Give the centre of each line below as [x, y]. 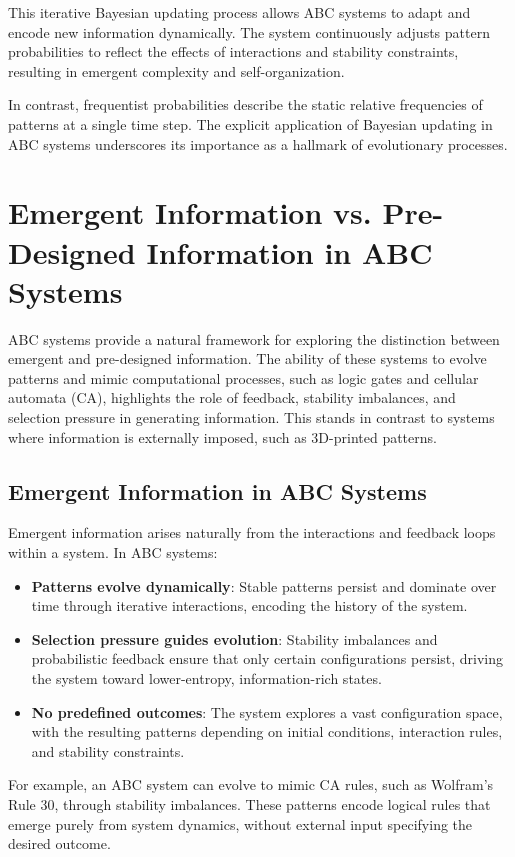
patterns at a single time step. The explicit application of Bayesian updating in [250, 123]
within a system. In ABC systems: [113, 552]
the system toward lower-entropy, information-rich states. [206, 677]
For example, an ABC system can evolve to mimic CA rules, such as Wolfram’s [251, 784]
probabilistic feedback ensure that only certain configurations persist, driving [267, 658]
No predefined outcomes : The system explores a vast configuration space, [267, 711]
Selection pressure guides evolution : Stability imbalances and [234, 638]
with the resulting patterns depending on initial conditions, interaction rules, [267, 731]
